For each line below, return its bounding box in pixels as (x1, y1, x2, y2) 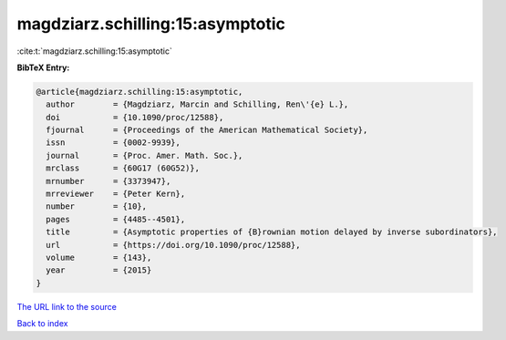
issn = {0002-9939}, (46, 138, 181, 148)
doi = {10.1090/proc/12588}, (46, 112, 224, 122)
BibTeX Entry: (16, 62, 70, 73)
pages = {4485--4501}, (46, 214, 186, 224)
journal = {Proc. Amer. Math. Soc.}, (46, 150, 243, 160)
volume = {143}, (46, 252, 152, 263)
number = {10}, (46, 201, 148, 211)
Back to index (16, 318, 68, 329)
